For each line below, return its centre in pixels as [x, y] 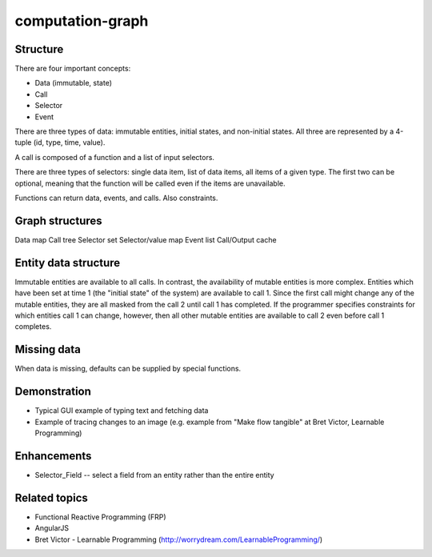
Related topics [51, 497]
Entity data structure [68, 263]
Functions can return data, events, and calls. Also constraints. [116, 198]
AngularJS [52, 528]
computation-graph [82, 21]
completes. [33, 327]
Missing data [48, 349]
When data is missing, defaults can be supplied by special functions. [128, 369]
